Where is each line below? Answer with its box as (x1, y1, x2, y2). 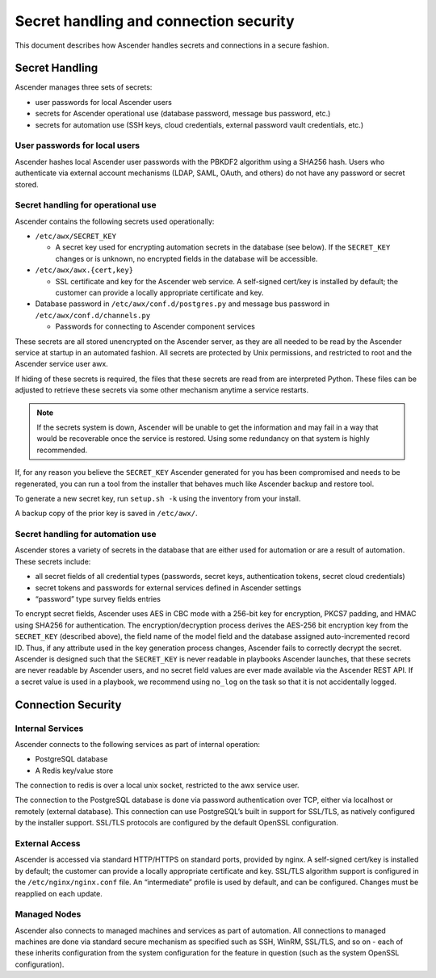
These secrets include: (15, 556, 91, 566)
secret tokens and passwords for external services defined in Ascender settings (35, 582, 302, 593)
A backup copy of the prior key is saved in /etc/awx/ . (15, 509, 198, 518)
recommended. (36, 445, 88, 455)
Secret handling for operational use (15, 199, 157, 211)
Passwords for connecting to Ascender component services (55, 321, 256, 331)
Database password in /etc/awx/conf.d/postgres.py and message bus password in (35, 299, 330, 309)
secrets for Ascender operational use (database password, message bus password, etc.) (35, 109, 331, 119)
